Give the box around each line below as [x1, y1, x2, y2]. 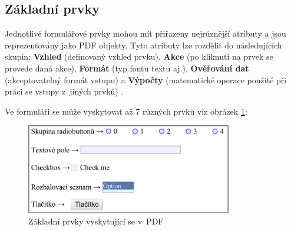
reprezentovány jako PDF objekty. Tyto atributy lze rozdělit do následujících [5, 38, 282, 51]
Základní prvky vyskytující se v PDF [28, 215, 164, 227]
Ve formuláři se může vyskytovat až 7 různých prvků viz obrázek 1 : [5, 105, 247, 117]
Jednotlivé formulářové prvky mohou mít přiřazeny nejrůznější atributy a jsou [5, 27, 286, 40]
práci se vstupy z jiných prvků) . [5, 85, 124, 97]
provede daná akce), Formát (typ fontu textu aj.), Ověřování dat [5, 61, 249, 74]
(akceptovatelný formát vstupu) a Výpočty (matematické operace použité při [5, 73, 287, 86]
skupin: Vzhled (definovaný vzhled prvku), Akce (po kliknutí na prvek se [5, 50, 273, 63]
